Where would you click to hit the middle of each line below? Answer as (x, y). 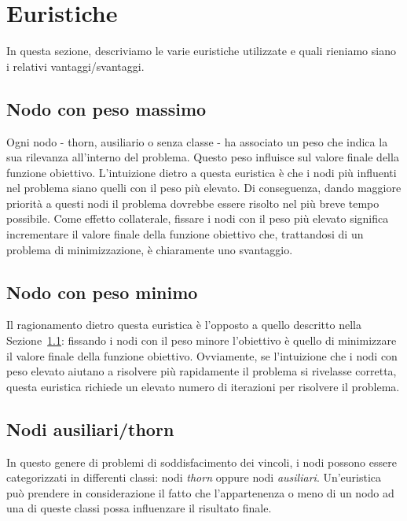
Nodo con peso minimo (102, 292)
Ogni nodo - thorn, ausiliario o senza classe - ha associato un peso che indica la (197, 141)
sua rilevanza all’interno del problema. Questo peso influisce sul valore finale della (203, 157)
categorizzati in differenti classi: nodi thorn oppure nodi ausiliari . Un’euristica (194, 477)
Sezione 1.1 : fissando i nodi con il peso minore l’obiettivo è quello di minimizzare (202, 340)
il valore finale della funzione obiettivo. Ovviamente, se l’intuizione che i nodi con (202, 355)
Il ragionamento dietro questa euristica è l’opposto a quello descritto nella (184, 325)
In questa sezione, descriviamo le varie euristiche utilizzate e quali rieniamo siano (201, 51)
